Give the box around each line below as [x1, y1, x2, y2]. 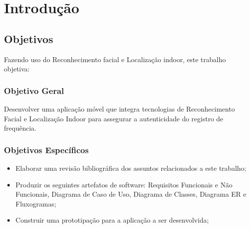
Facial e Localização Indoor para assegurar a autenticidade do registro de [4, 113, 224, 123]
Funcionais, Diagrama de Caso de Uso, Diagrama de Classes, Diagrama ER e [15, 189, 247, 199]
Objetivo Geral [4, 84, 64, 96]
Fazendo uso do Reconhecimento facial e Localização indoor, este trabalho [4, 54, 226, 64]
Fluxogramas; [15, 198, 56, 208]
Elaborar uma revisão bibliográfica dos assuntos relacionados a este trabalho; [15, 162, 246, 173]
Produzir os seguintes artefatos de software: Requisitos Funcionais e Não [15, 179, 232, 189]
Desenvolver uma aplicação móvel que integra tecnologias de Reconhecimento [4, 103, 235, 114]
